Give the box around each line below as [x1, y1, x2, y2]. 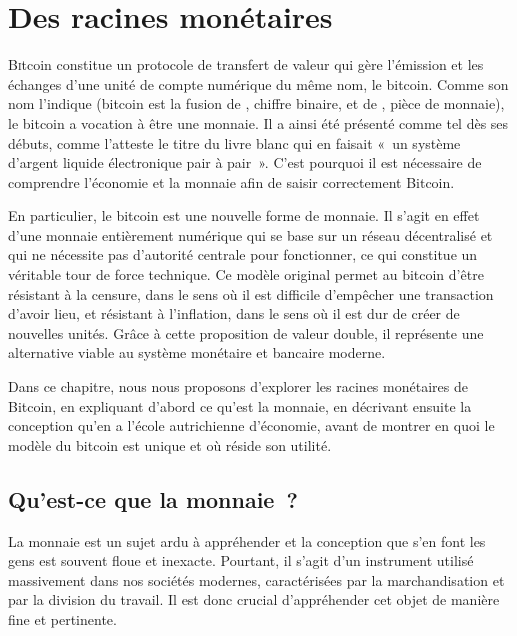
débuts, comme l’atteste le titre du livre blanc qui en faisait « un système [8, 132, 461, 153]
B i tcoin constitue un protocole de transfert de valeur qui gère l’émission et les [8, 54, 484, 75]
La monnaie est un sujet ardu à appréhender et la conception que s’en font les [8, 530, 486, 551]
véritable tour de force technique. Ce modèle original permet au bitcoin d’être [8, 264, 484, 285]
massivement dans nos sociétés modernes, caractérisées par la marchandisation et [8, 569, 505, 590]
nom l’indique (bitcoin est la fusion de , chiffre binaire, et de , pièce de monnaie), [8, 93, 505, 114]
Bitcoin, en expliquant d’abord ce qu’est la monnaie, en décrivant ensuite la [8, 395, 472, 416]
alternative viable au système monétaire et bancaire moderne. [8, 342, 386, 363]
